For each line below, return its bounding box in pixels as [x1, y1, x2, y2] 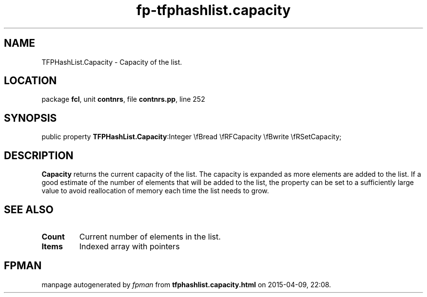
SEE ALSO [4, 203, 54, 216]
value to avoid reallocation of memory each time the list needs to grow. [41, 186, 269, 195]
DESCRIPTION [4, 149, 74, 162]
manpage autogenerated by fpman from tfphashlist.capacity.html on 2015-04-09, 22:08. [41, 280, 331, 289]
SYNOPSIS [4, 111, 57, 124]
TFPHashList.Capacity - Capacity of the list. [41, 57, 182, 66]
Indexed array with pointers [79, 241, 180, 251]
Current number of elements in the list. [79, 231, 221, 241]
